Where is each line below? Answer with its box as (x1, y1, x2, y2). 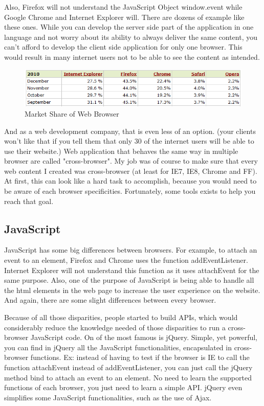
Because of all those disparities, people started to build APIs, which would (4, 312, 238, 323)
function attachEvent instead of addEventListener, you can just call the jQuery (4, 362, 253, 372)
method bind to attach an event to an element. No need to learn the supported (4, 372, 252, 382)
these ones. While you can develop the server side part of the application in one (4, 21, 254, 32)
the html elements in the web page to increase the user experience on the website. (4, 284, 260, 295)
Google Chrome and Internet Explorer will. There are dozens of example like (4, 11, 245, 22)
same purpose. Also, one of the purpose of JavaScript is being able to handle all (4, 275, 254, 285)
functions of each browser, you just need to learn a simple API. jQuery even (4, 382, 243, 393)
